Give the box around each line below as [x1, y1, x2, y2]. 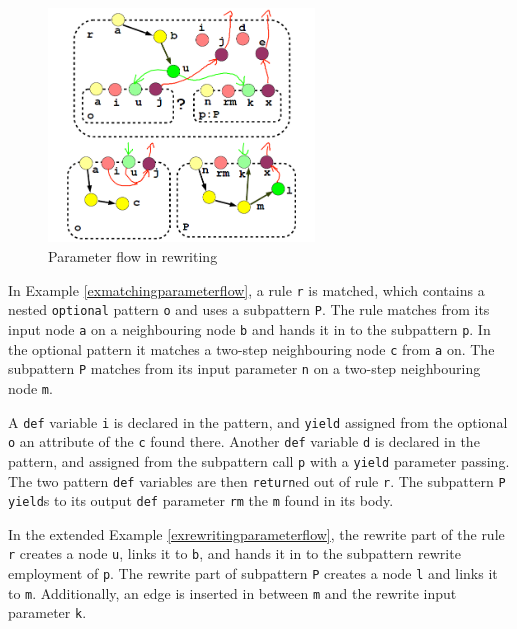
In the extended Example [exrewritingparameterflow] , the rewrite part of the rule [8, 523, 505, 544]
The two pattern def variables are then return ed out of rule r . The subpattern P [8, 470, 506, 491]
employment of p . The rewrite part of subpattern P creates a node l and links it [8, 563, 498, 584]
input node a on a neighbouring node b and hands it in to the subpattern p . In [8, 318, 491, 339]
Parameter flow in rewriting [48, 246, 218, 267]
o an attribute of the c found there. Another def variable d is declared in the [8, 431, 480, 452]
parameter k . [8, 602, 87, 623]
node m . [8, 377, 53, 398]
